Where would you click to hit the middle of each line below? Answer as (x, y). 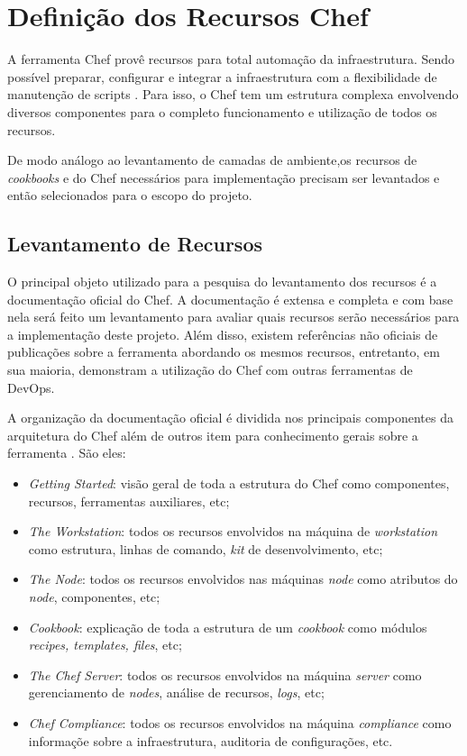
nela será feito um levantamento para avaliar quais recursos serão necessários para (233, 317)
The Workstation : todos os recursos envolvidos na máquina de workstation (233, 531)
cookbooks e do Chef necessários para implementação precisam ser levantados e (224, 177)
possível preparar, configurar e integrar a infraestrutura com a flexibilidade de (222, 76)
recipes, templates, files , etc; (105, 645)
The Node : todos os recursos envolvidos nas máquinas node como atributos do (243, 579)
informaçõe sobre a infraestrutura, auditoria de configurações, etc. (211, 740)
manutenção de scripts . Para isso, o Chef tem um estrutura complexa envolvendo (233, 94)
